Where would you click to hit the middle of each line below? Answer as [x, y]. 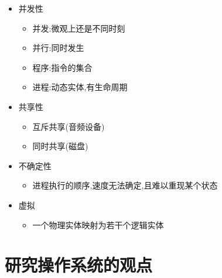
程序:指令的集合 [62, 67]
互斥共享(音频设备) [69, 126]
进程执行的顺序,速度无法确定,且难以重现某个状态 [125, 185]
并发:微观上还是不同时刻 [79, 28]
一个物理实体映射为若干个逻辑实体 [98, 224]
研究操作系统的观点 [79, 265]
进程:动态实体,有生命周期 [80, 87]
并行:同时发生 [58, 48]
